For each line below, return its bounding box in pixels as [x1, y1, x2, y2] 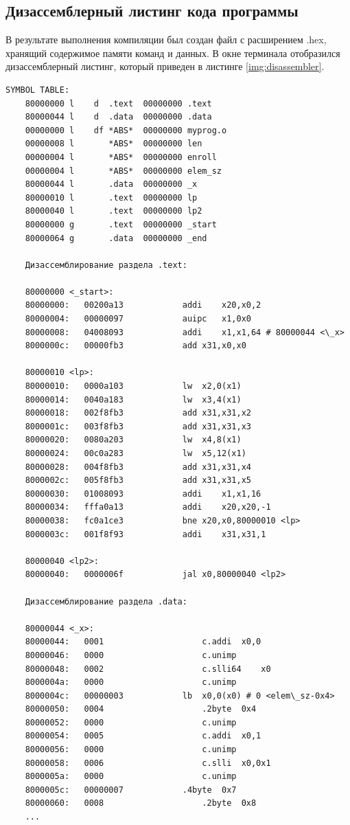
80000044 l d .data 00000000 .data [25, 112, 212, 122]
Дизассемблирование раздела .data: [25, 596, 187, 607]
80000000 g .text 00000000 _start [25, 219, 217, 229]
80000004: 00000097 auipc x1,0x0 [25, 314, 251, 324]
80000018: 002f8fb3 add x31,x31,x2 [25, 408, 251, 418]
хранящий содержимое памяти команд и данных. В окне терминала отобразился [5, 45, 340, 60]
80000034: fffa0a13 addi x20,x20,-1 [25, 502, 271, 512]
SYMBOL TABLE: [5, 84, 70, 95]
